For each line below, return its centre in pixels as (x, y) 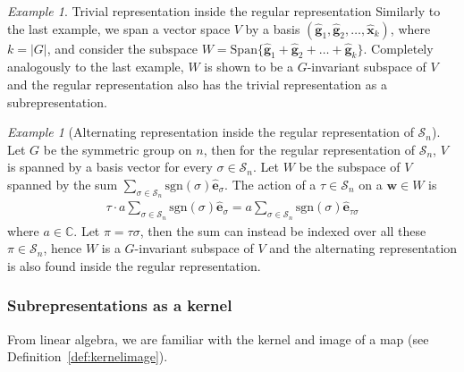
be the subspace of (350, 167)
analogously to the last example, (96, 67)
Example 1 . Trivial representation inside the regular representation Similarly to (224, 11)
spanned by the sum (63, 184)
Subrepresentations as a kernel (120, 305)
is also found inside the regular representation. (134, 265)
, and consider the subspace (122, 48)
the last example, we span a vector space (119, 28)
